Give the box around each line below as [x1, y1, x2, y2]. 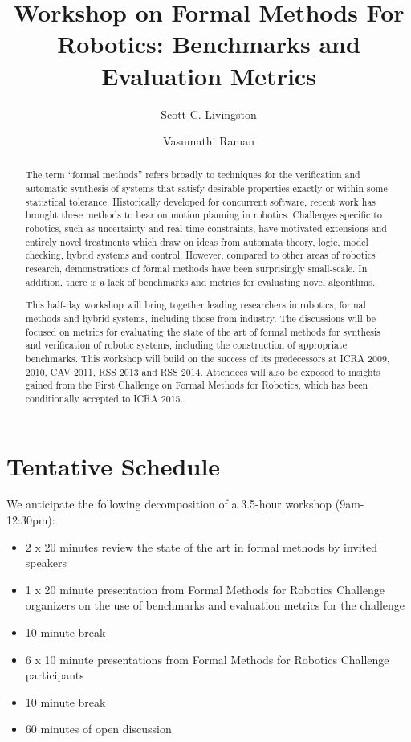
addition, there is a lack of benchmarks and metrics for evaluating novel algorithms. [25, 275, 376, 288]
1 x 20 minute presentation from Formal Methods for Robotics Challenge [25, 581, 385, 597]
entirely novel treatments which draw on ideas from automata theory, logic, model [25, 234, 368, 248]
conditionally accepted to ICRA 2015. [25, 391, 183, 405]
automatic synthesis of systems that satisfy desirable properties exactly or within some [25, 181, 388, 195]
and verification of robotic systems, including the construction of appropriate [25, 338, 347, 352]
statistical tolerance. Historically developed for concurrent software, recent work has [25, 194, 376, 208]
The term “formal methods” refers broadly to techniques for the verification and [25, 168, 360, 181]
